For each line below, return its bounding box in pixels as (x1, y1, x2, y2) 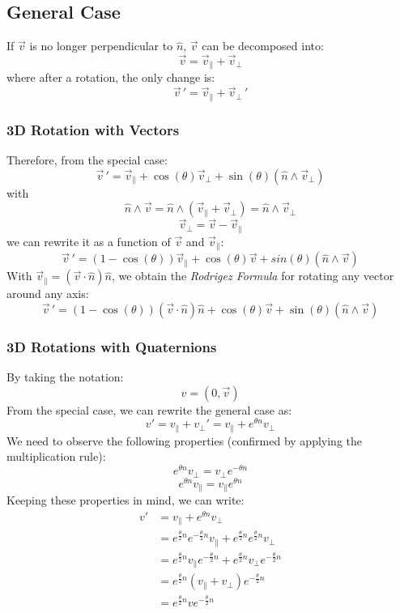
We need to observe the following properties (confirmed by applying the (6, 432, 362, 449)
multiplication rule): (6, 448, 106, 465)
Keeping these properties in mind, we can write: (6, 492, 245, 509)
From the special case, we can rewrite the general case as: (6, 401, 292, 418)
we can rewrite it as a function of (6, 232, 171, 249)
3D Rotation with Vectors (6, 119, 180, 139)
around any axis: (6, 285, 89, 302)
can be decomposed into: (202, 37, 324, 54)
